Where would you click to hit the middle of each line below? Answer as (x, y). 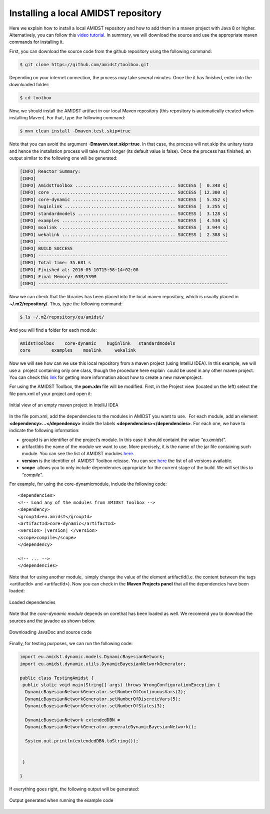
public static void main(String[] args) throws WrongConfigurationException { (121, 685)
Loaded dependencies (32, 602)
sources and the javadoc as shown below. (52, 621)
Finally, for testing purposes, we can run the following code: (71, 644)
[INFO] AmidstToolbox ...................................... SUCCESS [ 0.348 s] (124, 185)
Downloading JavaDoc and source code (50, 632)
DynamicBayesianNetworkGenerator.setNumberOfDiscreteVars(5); (103, 699)
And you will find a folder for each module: (53, 330)
